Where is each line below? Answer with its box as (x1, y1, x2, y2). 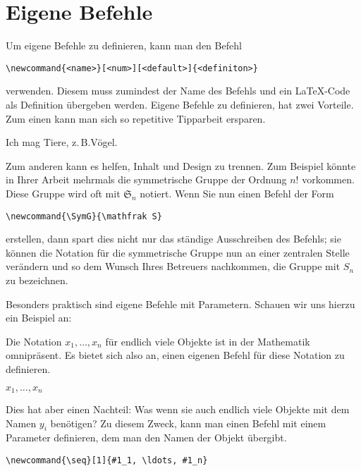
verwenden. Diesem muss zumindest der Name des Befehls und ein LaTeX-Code (6, 83, 350, 98)
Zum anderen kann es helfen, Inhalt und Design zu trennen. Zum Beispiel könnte (6, 158, 356, 173)
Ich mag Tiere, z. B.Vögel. (6, 135, 118, 149)
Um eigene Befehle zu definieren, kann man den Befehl (6, 38, 242, 53)
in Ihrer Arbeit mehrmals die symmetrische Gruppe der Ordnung (6, 172, 287, 187)
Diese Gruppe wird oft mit (6, 185, 121, 200)
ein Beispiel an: (6, 310, 72, 325)
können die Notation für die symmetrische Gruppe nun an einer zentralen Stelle (6, 245, 350, 259)
